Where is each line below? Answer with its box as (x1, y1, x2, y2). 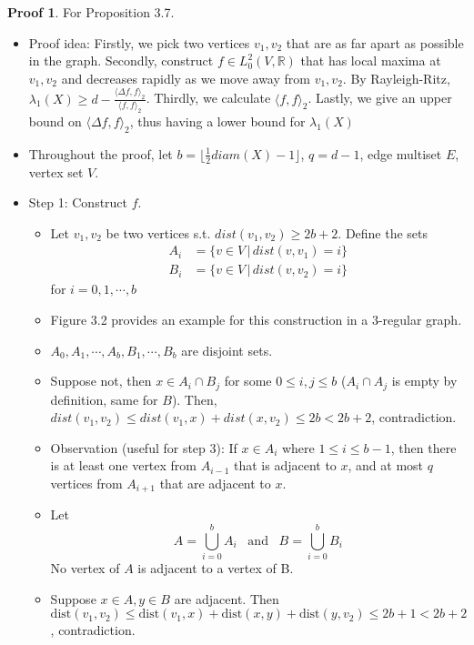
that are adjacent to (159, 473, 271, 492)
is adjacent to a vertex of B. (137, 559, 294, 578)
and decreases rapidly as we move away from (61, 68, 310, 87)
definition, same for (50, 389, 158, 408)
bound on (28, 111, 82, 130)
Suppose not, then (50, 371, 152, 390)
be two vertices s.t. (106, 223, 211, 242)
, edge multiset (359, 144, 442, 163)
